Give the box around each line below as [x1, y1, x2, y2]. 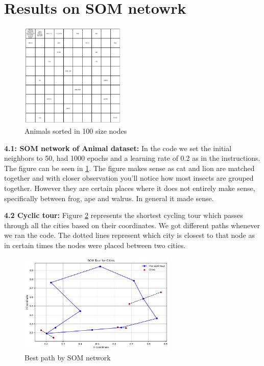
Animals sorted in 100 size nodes [25, 125, 127, 136]
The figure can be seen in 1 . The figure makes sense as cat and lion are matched [4, 162, 255, 173]
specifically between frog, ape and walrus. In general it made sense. [4, 192, 214, 203]
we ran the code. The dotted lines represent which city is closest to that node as [4, 230, 255, 240]
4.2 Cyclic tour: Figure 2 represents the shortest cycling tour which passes [4, 210, 243, 221]
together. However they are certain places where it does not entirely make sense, [4, 182, 255, 193]
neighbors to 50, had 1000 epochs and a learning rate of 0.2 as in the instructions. [4, 153, 260, 163]
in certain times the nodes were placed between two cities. [4, 239, 186, 250]
